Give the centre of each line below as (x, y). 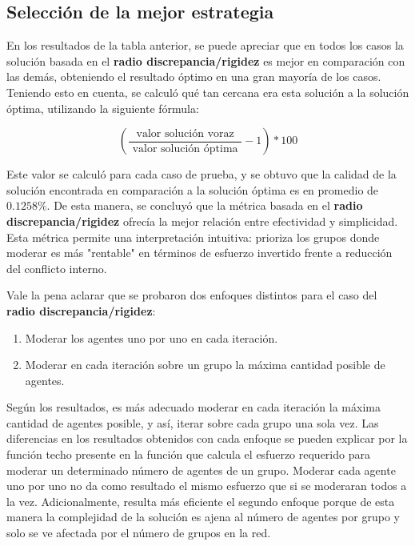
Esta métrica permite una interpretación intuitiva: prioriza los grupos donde (193, 237)
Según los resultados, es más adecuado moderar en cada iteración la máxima (194, 407)
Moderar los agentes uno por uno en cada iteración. (152, 337)
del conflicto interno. (57, 268)
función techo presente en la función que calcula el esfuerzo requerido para (188, 454)
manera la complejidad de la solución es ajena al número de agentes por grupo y (203, 517)
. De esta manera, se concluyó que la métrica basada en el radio (205, 205)
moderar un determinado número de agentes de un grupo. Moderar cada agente (201, 470)
